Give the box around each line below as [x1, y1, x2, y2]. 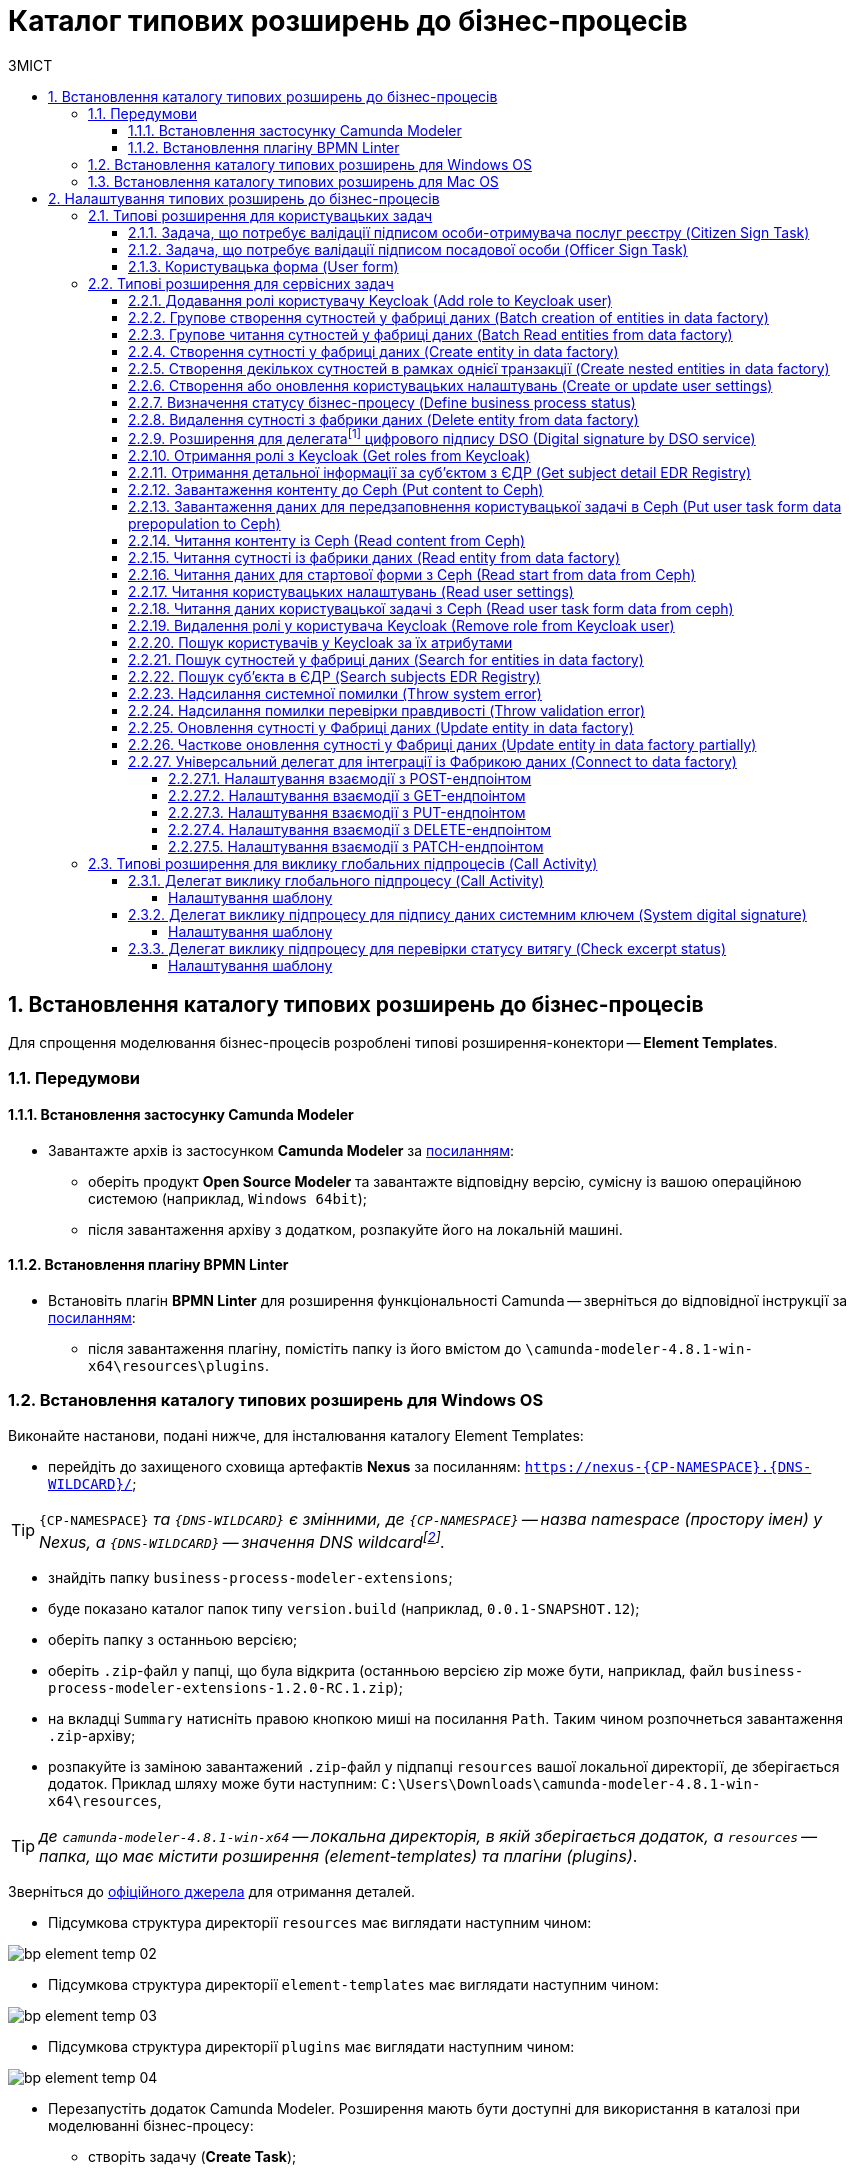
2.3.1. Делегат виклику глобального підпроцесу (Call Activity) [128, 872, 544, 890]
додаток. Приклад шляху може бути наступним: [48, 1775, 378, 1793]
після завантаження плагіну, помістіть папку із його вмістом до [88, 1340, 522, 1358]
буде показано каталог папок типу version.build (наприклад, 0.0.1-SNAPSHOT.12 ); [48, 1600, 640, 1618]
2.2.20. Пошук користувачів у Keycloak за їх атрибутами [128, 634, 513, 652]
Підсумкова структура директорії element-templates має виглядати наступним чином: [48, 1976, 659, 1994]
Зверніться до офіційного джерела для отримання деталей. [8, 1883, 416, 1901]
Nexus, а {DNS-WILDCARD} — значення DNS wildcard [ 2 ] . [39, 1528, 446, 1553]
